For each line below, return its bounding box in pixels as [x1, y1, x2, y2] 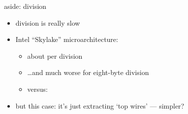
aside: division [4, 1, 47, 11]
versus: [27, 83, 48, 94]
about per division [27, 50, 83, 61]
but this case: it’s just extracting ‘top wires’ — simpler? [15, 100, 185, 111]
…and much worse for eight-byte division [27, 67, 149, 77]
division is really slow [15, 17, 80, 28]
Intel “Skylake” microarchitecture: [15, 34, 118, 44]
